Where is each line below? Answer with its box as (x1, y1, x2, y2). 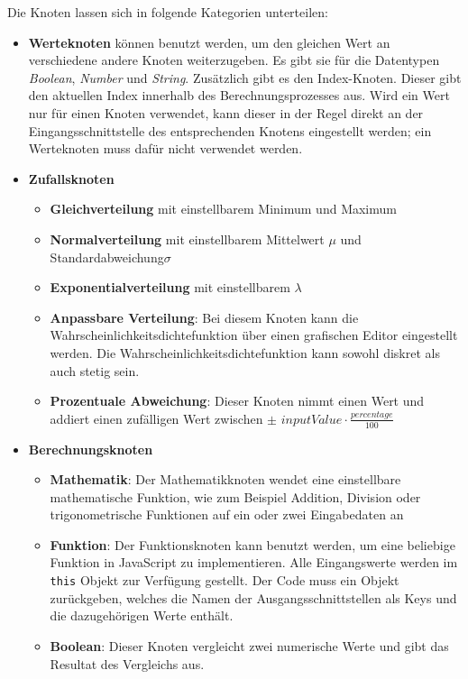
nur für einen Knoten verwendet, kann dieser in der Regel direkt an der (28, 103, 424, 122)
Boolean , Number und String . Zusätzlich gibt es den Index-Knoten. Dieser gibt (28, 68, 462, 87)
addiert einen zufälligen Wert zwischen (50, 408, 263, 427)
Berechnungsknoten (28, 439, 153, 458)
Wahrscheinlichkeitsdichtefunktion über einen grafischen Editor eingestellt (50, 326, 458, 344)
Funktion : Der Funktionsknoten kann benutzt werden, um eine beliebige (50, 535, 455, 554)
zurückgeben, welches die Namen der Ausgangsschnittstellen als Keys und (50, 588, 457, 607)
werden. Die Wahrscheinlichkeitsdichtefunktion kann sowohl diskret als (50, 343, 440, 362)
